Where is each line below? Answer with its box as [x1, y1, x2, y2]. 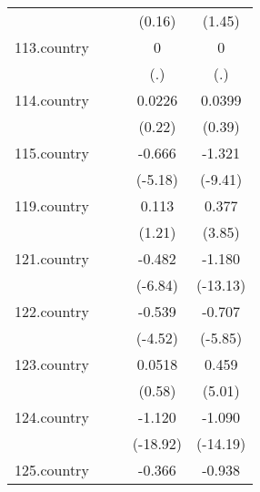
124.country [15, 406, 89, 427]
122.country [15, 301, 89, 322]
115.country [15, 142, 89, 163]
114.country [15, 89, 89, 110]
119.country [15, 195, 89, 216]
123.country [15, 354, 89, 374]
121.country [15, 248, 89, 269]
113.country [15, 36, 89, 57]
